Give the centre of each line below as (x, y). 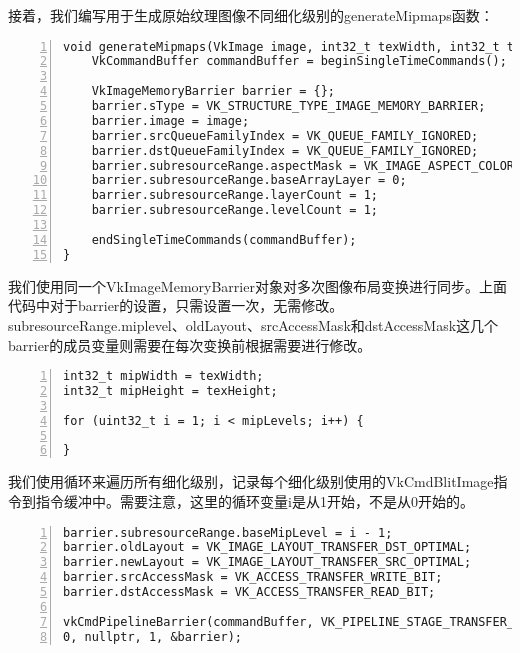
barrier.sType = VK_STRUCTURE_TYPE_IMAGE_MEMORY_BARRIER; (288, 106)
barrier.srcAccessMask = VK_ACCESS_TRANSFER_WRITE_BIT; (253, 577)
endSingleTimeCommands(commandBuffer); (224, 239)
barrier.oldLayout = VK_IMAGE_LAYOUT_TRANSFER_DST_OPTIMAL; (267, 547)
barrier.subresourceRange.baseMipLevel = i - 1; (228, 532)
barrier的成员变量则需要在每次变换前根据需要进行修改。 (190, 344)
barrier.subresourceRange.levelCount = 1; (234, 210)
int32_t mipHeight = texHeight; (170, 390)
